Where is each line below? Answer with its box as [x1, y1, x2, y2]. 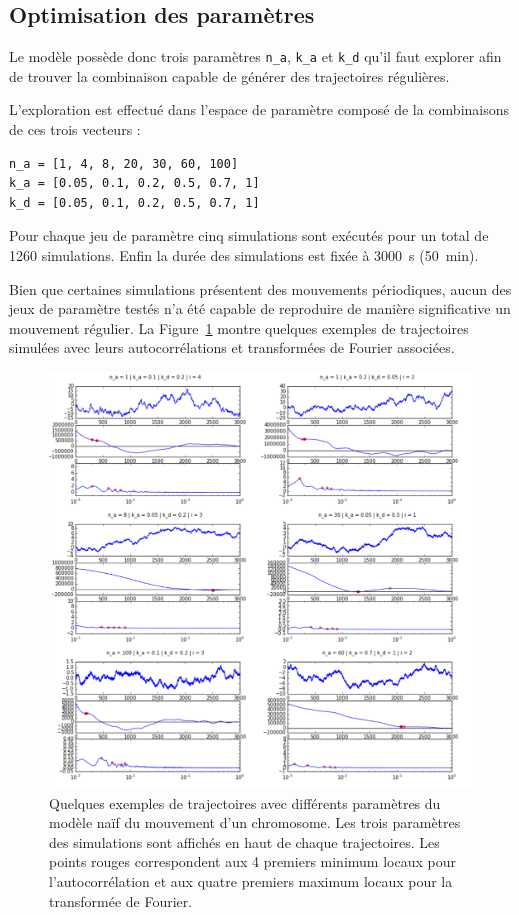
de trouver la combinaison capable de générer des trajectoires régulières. [9, 65, 450, 86]
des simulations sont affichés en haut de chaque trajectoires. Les [49, 831, 440, 852]
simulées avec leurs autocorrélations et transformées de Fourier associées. [9, 337, 455, 358]
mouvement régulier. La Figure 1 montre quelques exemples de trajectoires [9, 317, 469, 338]
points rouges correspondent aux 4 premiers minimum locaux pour [49, 851, 456, 872]
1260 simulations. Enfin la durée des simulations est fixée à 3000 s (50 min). [9, 245, 479, 266]
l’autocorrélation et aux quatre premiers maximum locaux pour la [49, 870, 453, 891]
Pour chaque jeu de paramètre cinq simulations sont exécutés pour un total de [9, 225, 489, 246]
